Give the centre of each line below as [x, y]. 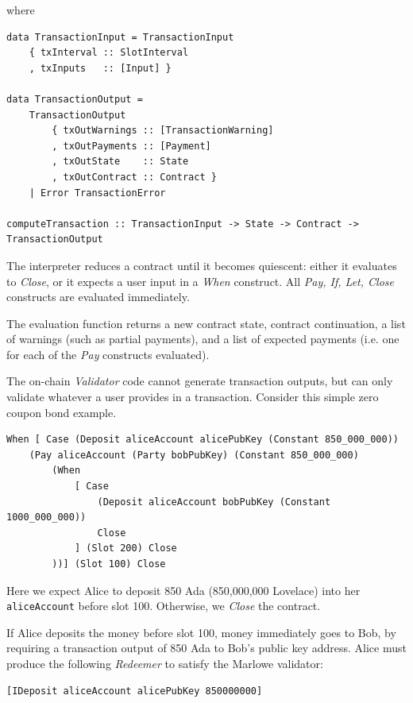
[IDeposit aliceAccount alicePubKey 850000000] [135, 691]
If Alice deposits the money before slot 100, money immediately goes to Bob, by [201, 632]
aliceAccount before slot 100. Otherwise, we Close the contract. [164, 606]
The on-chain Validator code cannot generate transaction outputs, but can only [200, 381]
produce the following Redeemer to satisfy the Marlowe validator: [165, 664]
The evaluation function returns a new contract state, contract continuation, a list [206, 323]
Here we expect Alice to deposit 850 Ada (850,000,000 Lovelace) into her [183, 590]
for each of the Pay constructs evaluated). [108, 354]
